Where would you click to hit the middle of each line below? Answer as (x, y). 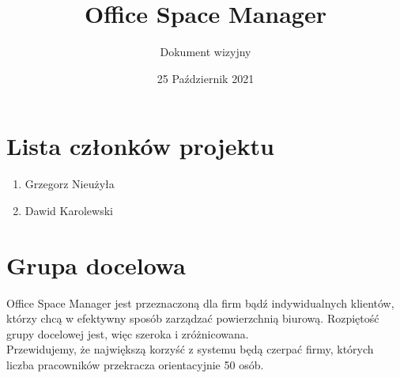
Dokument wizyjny (206, 52)
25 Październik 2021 (206, 78)
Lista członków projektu (140, 146)
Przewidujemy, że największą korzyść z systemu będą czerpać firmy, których (190, 349)
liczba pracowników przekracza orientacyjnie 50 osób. (135, 364)
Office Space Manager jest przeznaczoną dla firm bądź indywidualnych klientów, (200, 302)
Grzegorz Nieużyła (70, 184)
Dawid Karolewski (69, 210)
